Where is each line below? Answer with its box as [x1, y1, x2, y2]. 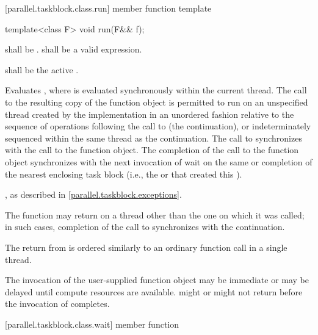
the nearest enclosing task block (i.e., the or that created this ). [5, 167, 242, 180]
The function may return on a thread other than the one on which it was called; [5, 208, 305, 221]
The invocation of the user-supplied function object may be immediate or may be [5, 273, 309, 286]
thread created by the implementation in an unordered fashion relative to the [5, 107, 294, 120]
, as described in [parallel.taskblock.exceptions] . [5, 188, 182, 201]
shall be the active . [5, 63, 79, 76]
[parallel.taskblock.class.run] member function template [5, 2, 212, 14]
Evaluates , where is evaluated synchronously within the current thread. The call [5, 84, 307, 96]
